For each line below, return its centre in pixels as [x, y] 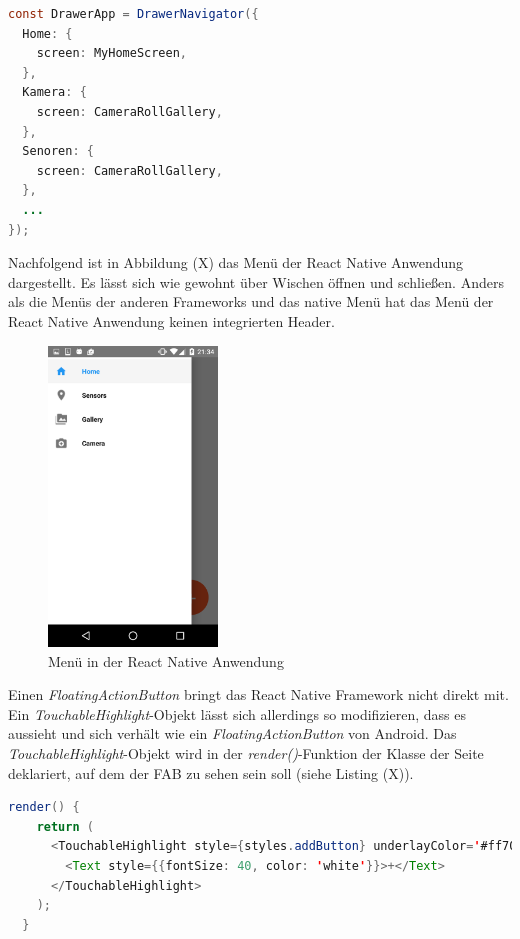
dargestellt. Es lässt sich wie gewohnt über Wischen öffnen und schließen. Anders [256, 281]
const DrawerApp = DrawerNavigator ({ [133, 14]
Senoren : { [58, 151]
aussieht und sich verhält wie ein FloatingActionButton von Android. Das [232, 733]
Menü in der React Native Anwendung [166, 660]
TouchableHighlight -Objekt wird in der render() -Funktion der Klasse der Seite [246, 752]
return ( [65, 826]
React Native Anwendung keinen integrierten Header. [171, 320]
